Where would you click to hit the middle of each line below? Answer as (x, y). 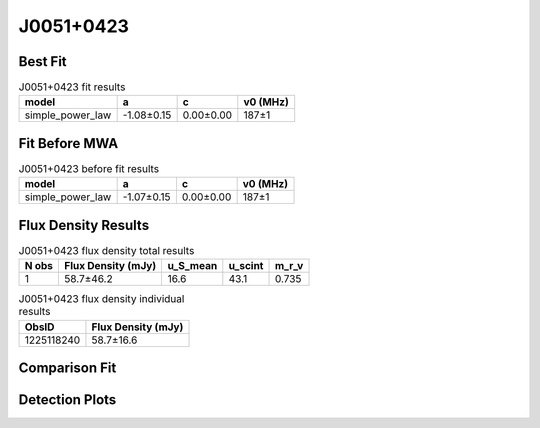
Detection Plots (67, 400)
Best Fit (42, 61)
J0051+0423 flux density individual (101, 299)
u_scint (246, 266)
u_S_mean (192, 266)
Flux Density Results (84, 225)
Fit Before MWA (68, 143)
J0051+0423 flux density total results (106, 251)
